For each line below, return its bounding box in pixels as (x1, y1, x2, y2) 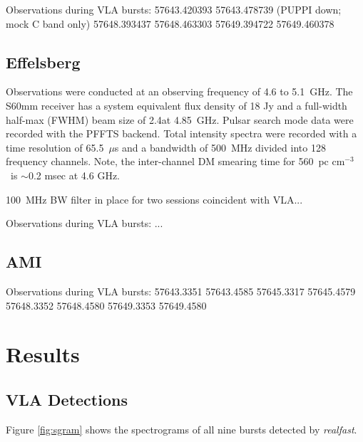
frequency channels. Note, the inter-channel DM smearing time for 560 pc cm (6, 154, 345, 169)
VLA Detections (6, 388, 128, 410)
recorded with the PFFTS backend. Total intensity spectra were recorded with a (6, 126, 357, 141)
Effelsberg (6, 51, 81, 73)
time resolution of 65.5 (6, 140, 104, 154)
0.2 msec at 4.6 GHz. (28, 167, 120, 182)
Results (6, 340, 80, 369)
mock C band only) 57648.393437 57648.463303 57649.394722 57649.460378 (6, 16, 334, 31)
